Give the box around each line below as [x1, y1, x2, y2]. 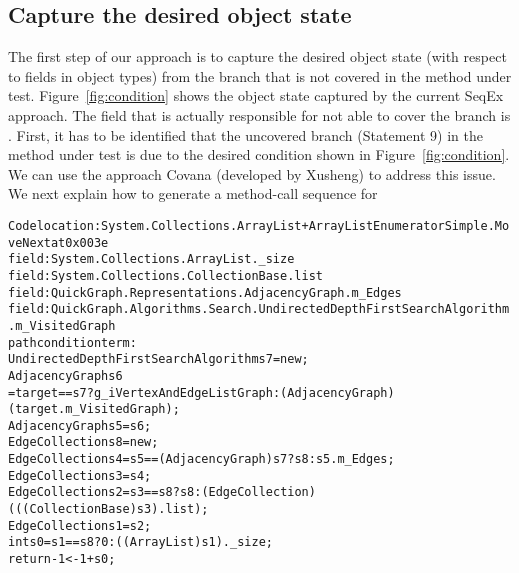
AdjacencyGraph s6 [8, 368, 123, 383]
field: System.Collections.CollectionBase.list [8, 268, 323, 283]
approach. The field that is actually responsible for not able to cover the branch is [8, 104, 511, 125]
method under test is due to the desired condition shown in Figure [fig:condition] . [8, 144, 510, 165]
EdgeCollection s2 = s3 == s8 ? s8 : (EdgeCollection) [8, 485, 316, 500]
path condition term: [8, 335, 137, 350]
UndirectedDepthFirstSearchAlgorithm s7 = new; [8, 352, 309, 367]
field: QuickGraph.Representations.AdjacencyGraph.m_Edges [8, 285, 402, 300]
